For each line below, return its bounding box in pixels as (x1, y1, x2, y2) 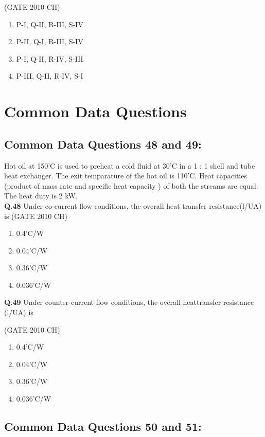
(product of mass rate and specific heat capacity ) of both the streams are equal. (4, 180, 258, 191)
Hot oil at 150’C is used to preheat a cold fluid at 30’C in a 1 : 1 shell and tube (4, 160, 255, 171)
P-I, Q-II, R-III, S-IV (16, 19, 83, 29)
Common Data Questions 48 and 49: (4, 136, 202, 152)
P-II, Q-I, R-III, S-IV (16, 36, 83, 47)
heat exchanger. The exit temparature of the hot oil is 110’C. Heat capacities (4, 170, 247, 181)
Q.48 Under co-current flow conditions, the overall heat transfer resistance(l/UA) (4, 200, 262, 211)
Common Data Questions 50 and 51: (4, 418, 202, 434)
